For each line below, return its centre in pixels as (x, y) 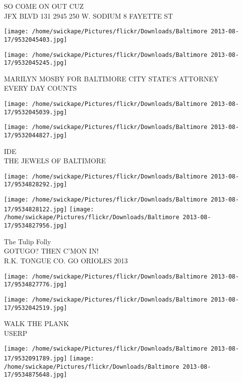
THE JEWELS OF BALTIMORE (55, 161)
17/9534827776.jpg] (36, 285)
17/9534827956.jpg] (36, 226)
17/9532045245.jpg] (36, 63)
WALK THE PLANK (36, 323)
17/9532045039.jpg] (36, 112)
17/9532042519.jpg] (36, 308)
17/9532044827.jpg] (36, 135)
